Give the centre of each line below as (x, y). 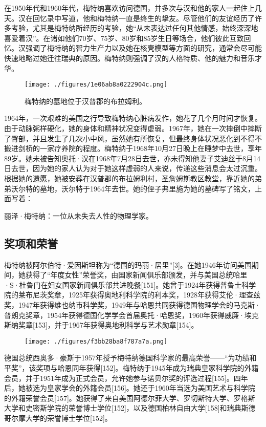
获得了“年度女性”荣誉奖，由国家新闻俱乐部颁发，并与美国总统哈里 (136, 275)
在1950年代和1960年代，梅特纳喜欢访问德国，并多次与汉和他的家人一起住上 (129, 8)
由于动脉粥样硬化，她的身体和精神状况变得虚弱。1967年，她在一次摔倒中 (126, 128)
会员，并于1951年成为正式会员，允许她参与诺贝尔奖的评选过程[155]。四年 (126, 378)
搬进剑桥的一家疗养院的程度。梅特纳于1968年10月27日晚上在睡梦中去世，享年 (133, 148)
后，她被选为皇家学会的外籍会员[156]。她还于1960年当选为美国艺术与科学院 (130, 388)
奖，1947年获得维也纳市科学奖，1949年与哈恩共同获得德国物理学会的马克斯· (132, 304)
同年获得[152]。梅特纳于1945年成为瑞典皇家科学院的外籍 (165, 367)
